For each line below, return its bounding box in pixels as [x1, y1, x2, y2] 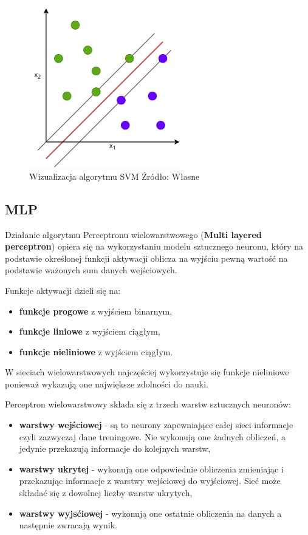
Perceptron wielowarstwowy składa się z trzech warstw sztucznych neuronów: [5, 398, 291, 411]
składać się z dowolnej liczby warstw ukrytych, [19, 486, 193, 499]
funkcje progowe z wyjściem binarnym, [19, 304, 173, 317]
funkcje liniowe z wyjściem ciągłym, [19, 325, 160, 338]
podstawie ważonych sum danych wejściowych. [5, 264, 177, 276]
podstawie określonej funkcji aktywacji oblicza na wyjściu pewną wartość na [5, 251, 288, 264]
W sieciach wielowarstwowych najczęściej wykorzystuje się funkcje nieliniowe [5, 366, 289, 378]
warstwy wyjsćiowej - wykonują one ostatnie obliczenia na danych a [19, 506, 282, 519]
